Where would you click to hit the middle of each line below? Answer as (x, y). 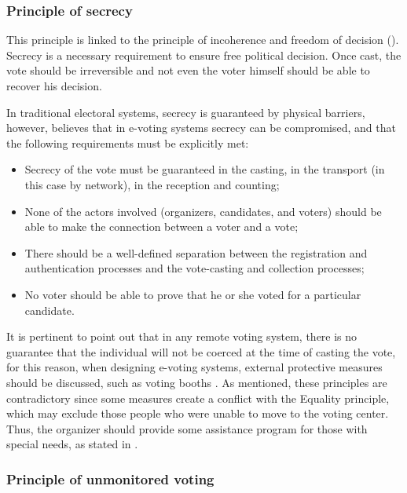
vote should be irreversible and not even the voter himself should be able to (188, 70)
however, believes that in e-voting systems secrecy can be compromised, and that (201, 128)
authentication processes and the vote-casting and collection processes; (194, 268)
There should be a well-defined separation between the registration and (196, 252)
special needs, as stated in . (72, 444)
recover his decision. (54, 86)
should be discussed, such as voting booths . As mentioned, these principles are (197, 382)
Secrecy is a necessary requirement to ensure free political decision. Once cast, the (204, 55)
